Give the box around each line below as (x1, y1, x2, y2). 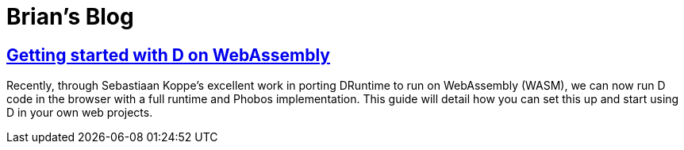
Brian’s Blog (6, 3, 134, 30)
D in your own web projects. (6, 106, 153, 120)
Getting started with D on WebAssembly (6, 44, 330, 65)
